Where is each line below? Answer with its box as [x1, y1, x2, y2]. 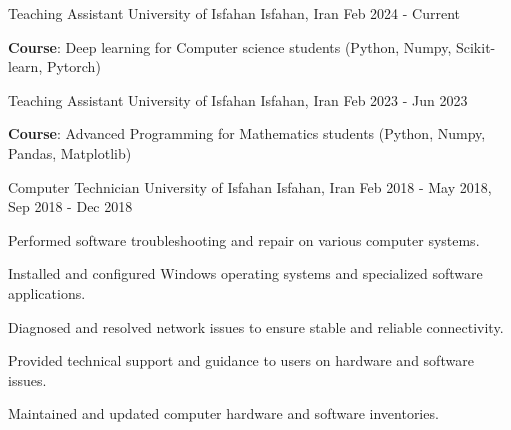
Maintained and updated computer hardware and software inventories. [8, 403, 439, 424]
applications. [8, 282, 86, 303]
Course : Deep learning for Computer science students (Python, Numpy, [8, 36, 452, 57]
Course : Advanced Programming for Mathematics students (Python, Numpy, [8, 123, 486, 144]
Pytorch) [46, 56, 101, 77]
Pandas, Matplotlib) [8, 142, 132, 163]
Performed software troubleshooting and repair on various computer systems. [8, 229, 480, 250]
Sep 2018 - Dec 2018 [8, 196, 133, 217]
